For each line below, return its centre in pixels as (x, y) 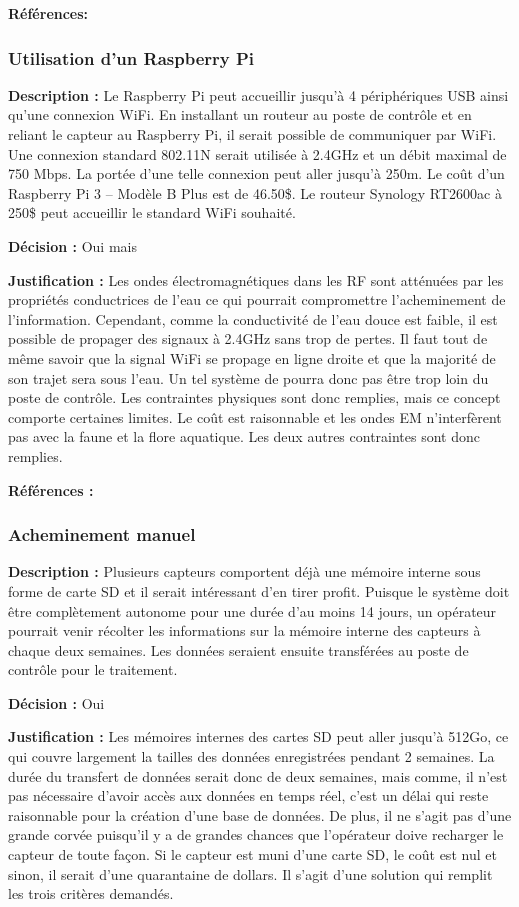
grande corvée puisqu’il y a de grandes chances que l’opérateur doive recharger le (256, 834)
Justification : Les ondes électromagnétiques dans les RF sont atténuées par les (256, 279)
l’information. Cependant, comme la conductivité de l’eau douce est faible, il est (253, 318)
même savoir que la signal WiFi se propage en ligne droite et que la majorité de (252, 357)
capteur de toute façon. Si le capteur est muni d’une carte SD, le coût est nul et (252, 854)
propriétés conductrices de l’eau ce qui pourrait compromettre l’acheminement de (257, 299)
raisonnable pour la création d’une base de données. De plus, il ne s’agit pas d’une (260, 814)
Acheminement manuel (102, 534)
